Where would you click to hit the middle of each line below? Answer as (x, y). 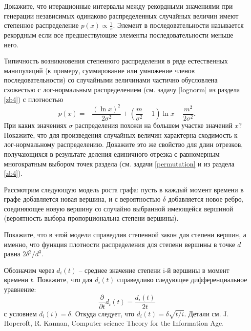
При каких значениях (35, 125)
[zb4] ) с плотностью (34, 99)
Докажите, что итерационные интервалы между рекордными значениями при (118, 6)
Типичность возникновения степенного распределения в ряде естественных (116, 61)
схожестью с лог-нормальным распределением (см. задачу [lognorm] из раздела (122, 89)
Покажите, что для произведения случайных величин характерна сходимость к (121, 134)
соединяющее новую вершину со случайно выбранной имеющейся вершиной (119, 208)
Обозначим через (29, 270)
